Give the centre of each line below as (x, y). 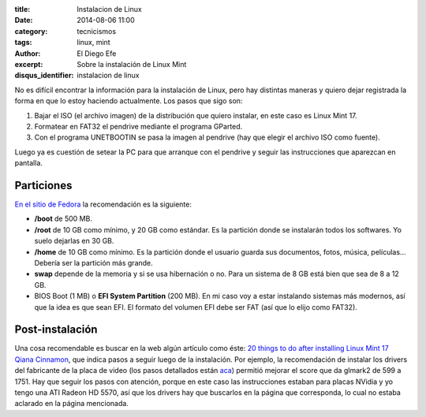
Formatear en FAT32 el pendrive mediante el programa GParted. (138, 126)
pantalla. (29, 163)
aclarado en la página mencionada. (72, 404)
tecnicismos (97, 31)
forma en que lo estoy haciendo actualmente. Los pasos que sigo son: (129, 101)
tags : (23, 43)
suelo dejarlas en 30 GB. (74, 241)
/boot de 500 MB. (63, 219)
